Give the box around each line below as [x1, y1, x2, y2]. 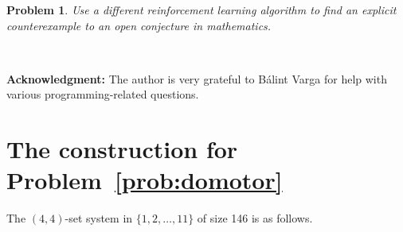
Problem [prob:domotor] [6, 164, 283, 196]
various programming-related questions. [6, 86, 199, 102]
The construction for [6, 133, 238, 165]
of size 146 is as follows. [197, 210, 313, 226]
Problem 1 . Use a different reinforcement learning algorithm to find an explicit [6, 2, 397, 17]
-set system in [65, 210, 133, 226]
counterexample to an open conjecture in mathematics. [6, 17, 272, 33]
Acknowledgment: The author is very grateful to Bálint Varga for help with [6, 70, 387, 87]
